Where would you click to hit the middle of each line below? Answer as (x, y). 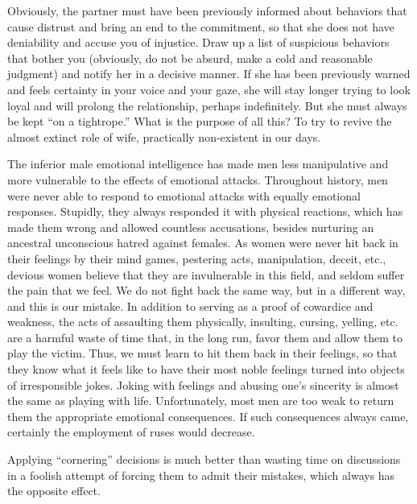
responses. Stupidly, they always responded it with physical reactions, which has (205, 211)
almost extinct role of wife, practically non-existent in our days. (164, 136)
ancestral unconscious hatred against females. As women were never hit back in (203, 243)
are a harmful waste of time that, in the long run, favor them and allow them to (205, 337)
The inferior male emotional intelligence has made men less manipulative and (198, 164)
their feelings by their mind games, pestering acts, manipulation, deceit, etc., (197, 258)
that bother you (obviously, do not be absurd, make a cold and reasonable (190, 58)
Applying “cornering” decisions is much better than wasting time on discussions (204, 459)
